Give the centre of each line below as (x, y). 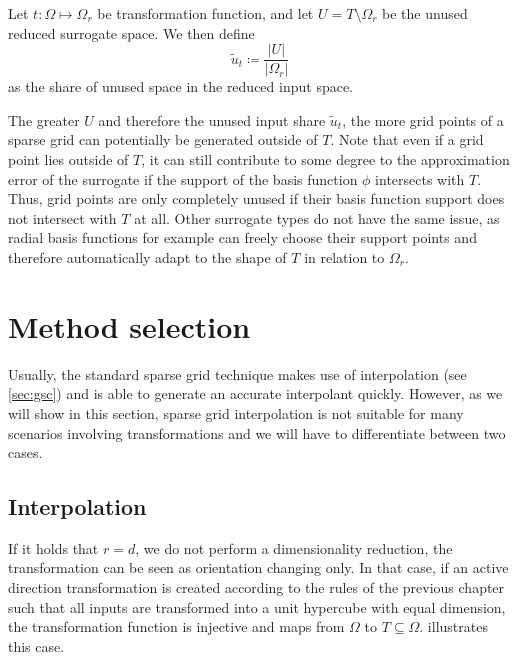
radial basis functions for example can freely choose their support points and (242, 237)
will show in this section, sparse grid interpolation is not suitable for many (236, 412)
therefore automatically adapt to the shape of (147, 257)
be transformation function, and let (205, 13)
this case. (36, 645)
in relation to (344, 257)
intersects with (420, 178)
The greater (44, 119)
